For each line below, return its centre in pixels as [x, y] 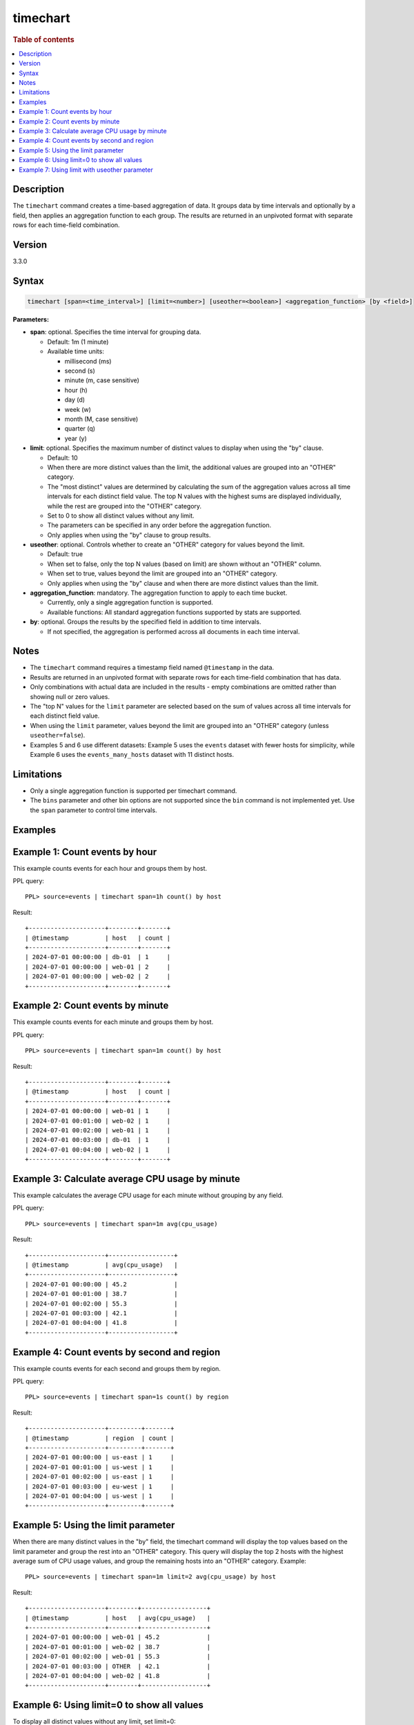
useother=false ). [58, 736]
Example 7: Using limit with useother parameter [86, 170]
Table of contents [44, 39]
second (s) [80, 371]
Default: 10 [63, 457]
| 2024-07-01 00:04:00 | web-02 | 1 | [98, 1150]
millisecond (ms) [88, 361]
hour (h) [76, 390]
